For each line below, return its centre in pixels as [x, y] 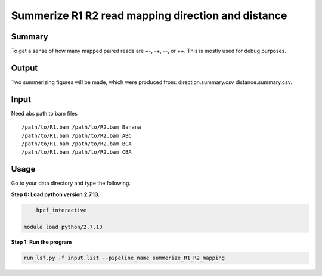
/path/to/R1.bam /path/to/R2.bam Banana [81, 127]
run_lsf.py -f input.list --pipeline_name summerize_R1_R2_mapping [124, 258]
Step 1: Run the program [41, 242]
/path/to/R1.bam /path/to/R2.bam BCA [77, 144]
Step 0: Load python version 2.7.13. [55, 194]
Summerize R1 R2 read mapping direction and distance [149, 15]
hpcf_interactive [61, 210]
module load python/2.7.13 [63, 227]
